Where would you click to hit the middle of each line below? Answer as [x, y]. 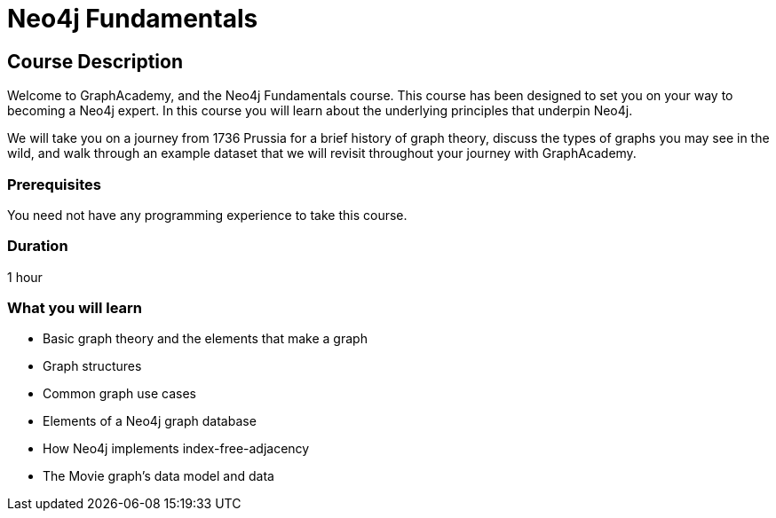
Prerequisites [54, 184]
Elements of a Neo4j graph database [150, 421]
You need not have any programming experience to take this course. [207, 215]
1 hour [25, 277]
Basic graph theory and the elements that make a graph [205, 339]
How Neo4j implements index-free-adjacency [176, 449]
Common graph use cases [119, 394]
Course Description [95, 61]
